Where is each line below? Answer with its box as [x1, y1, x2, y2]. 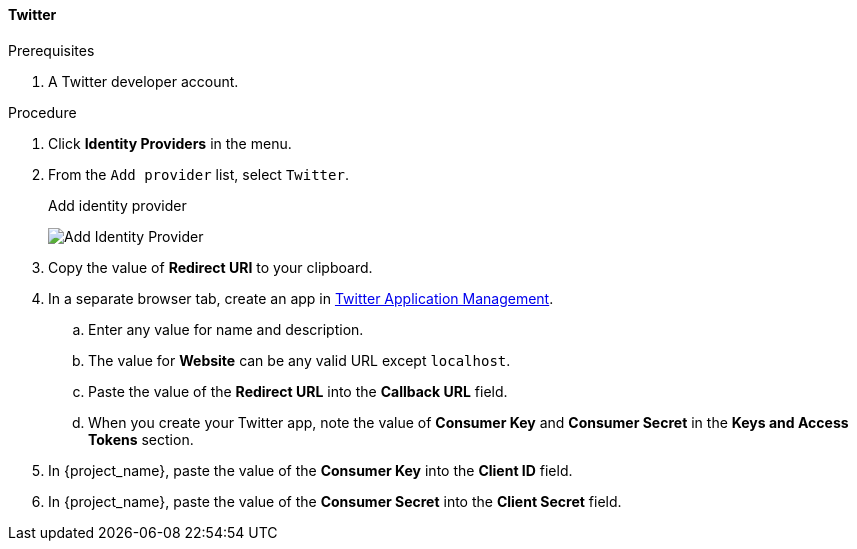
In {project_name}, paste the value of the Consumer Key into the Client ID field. [48, 461, 573, 479]
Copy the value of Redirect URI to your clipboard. [48, 258, 373, 276]
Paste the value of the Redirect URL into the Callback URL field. [88, 382, 508, 400]
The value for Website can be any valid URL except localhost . [88, 351, 511, 369]
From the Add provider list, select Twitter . [48, 165, 349, 183]
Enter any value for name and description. [88, 320, 364, 338]
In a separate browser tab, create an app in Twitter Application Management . [48, 289, 554, 307]
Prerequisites [8, 41, 95, 59]
